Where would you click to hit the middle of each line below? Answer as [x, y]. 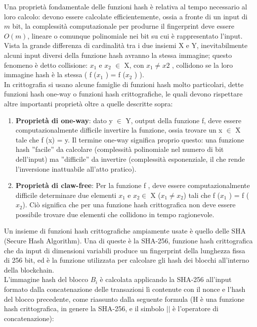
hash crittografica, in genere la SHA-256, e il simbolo [84, 308]
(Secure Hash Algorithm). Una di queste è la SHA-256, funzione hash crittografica [128, 241]
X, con [134, 65]
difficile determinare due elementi [66, 195]
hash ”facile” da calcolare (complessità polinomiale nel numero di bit [120, 149]
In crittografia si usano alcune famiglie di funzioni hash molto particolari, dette [124, 84]
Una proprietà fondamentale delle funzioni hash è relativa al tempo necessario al [126, 6]
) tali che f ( [202, 195]
